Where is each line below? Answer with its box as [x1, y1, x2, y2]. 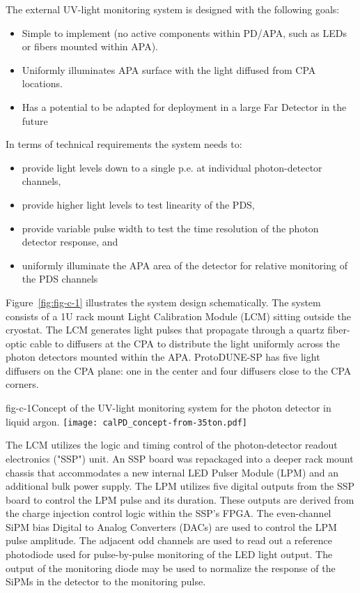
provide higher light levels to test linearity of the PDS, [22, 197, 255, 211]
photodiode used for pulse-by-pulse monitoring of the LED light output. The [6, 547, 333, 562]
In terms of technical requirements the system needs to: [6, 137, 242, 151]
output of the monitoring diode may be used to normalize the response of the [6, 560, 336, 575]
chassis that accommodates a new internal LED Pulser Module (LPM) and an [6, 465, 339, 479]
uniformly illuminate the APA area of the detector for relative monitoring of [22, 257, 347, 272]
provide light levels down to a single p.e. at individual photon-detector [22, 160, 322, 174]
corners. [6, 377, 39, 391]
